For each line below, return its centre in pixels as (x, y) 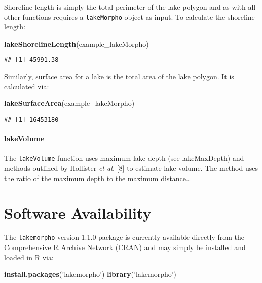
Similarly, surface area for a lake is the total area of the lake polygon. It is (119, 76)
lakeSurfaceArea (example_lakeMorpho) (69, 103)
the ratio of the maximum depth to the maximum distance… (98, 178)
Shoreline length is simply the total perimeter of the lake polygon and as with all (130, 7)
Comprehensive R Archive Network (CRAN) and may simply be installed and (125, 247)
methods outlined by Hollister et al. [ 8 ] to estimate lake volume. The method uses (131, 168)
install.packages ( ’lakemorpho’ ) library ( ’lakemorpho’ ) (90, 274)
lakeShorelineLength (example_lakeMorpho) (77, 43)
